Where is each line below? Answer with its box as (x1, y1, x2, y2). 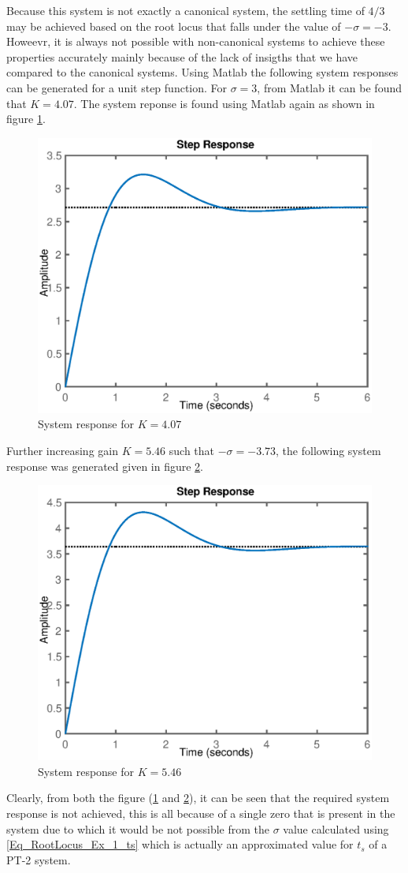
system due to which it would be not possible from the (6, 820, 269, 837)
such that (169, 442, 215, 458)
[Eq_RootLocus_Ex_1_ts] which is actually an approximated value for (6, 836, 354, 852)
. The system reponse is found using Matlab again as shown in (73, 95, 375, 111)
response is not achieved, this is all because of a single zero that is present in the (6, 805, 395, 821)
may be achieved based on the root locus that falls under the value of (6, 17, 341, 34)
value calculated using (283, 820, 389, 837)
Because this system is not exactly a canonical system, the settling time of (6, 2, 365, 18)
